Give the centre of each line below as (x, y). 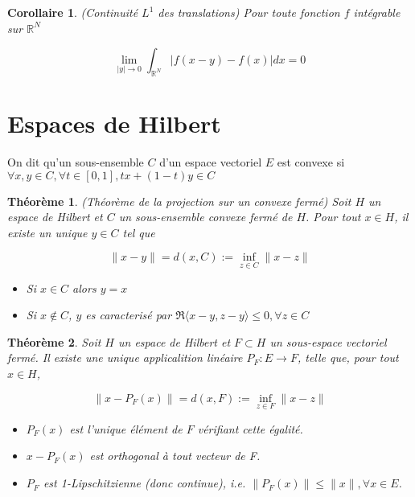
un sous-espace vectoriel (328, 341)
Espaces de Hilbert (114, 123)
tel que (139, 232)
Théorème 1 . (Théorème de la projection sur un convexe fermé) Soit (179, 201)
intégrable (377, 12)
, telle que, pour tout (348, 357)
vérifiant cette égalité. (250, 428)
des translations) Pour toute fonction (249, 12)
